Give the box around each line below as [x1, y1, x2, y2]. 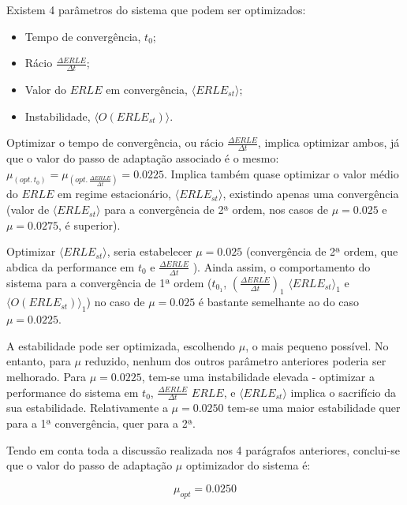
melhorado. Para [6, 368, 87, 385]
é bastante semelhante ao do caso [198, 294, 360, 310]
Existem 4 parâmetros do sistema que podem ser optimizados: [6, 2, 306, 17]
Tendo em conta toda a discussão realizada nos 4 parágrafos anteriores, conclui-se [6, 441, 400, 458]
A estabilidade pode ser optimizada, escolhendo [6, 337, 235, 353]
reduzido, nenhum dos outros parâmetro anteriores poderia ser [84, 353, 386, 369]
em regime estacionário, [57, 185, 172, 202]
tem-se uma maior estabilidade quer [227, 399, 401, 416]
